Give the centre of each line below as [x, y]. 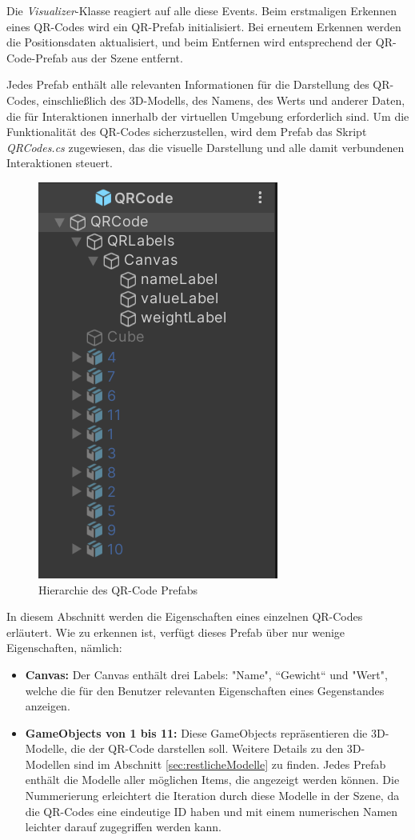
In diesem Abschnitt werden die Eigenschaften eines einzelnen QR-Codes [185, 616]
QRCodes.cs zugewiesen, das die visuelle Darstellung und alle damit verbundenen [206, 147]
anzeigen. [48, 706]
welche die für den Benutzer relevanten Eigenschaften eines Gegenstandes [205, 690]
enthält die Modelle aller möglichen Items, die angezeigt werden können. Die [212, 780]
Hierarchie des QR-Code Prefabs [118, 589]
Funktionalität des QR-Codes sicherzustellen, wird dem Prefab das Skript [187, 132]
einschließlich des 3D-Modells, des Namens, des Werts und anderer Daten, [224, 100]
